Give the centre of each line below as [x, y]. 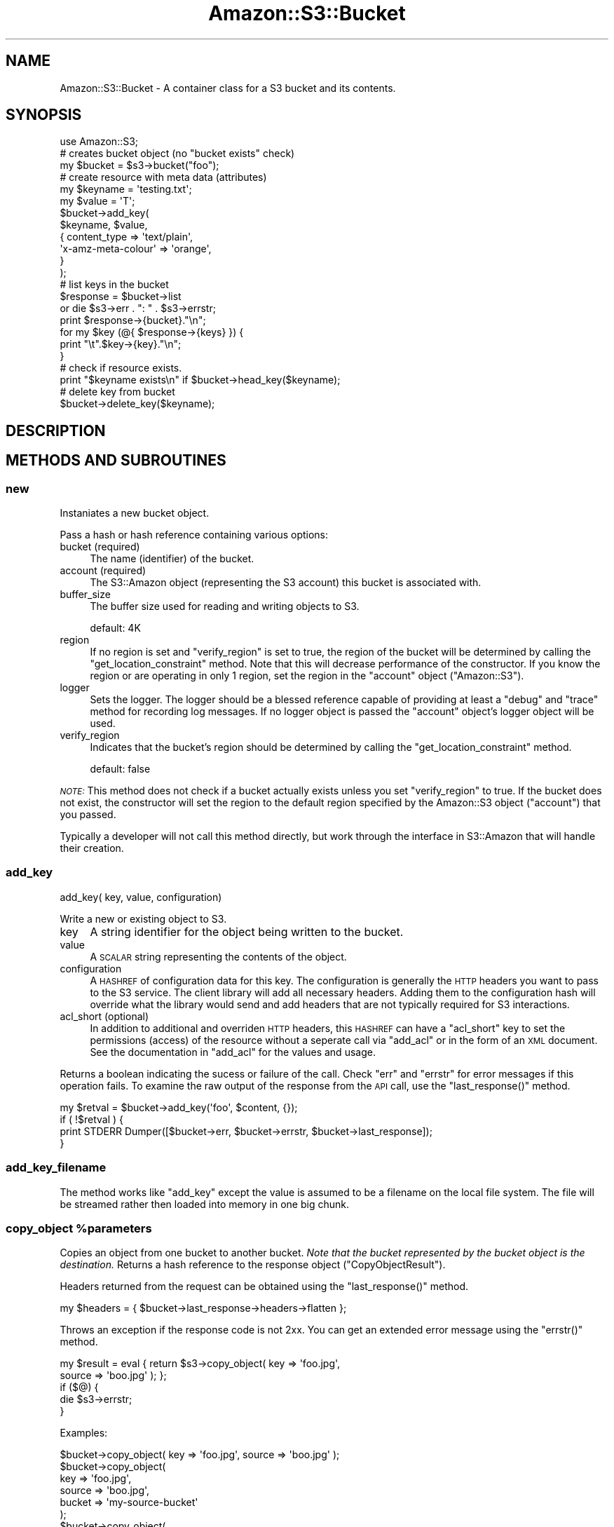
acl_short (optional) [104, 1016]
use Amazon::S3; [99, 142]
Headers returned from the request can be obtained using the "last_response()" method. [264, 1287]
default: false [120, 769]
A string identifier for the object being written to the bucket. [247, 931]
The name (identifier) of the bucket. [172, 559]
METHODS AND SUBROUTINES [116, 461]
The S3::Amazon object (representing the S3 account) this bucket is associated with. [286, 583]
